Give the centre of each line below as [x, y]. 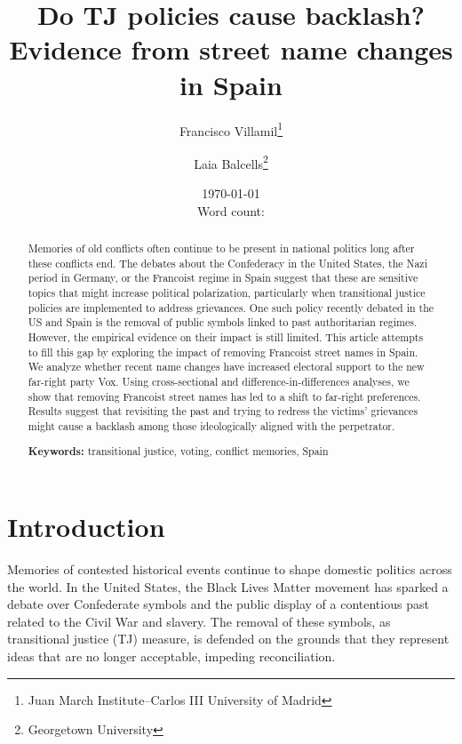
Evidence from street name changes [231, 49]
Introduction [86, 527]
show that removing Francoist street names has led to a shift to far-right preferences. [224, 396]
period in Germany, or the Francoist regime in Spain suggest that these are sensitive [223, 278]
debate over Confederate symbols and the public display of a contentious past [218, 604]
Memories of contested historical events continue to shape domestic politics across [230, 569]
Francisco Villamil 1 [231, 129]
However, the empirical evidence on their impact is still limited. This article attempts [226, 336]
